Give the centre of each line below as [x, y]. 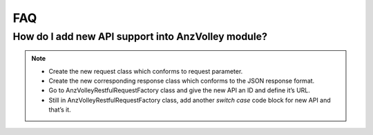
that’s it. [60, 110]
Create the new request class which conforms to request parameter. [146, 71]
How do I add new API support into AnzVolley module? [140, 37]
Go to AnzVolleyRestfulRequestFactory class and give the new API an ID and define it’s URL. [180, 90]
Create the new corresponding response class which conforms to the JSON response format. [182, 81]
